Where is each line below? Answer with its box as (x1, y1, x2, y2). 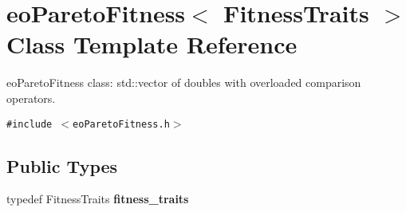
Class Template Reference (6, 28, 298, 61)
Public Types (6, 153, 118, 178)
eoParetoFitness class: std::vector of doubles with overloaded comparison (6, 74, 361, 91)
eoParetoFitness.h (73, 118, 170, 130)
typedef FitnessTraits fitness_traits (6, 190, 189, 207)
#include (6, 118, 53, 130)
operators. (6, 89, 56, 106)
